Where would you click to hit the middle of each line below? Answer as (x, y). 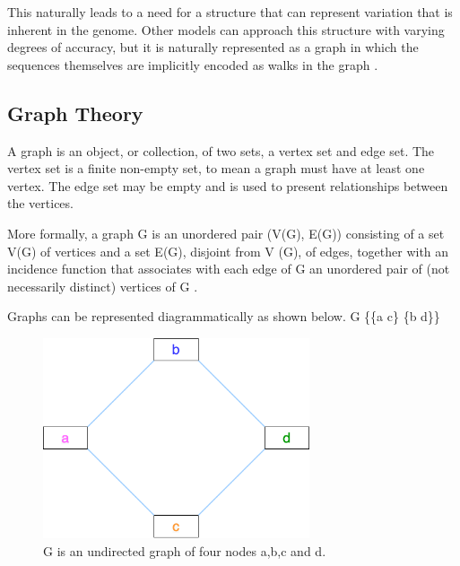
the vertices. (40, 203)
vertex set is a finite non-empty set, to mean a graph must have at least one (216, 168)
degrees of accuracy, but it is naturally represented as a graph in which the (213, 47)
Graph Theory (75, 113)
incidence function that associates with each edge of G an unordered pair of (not (229, 269)
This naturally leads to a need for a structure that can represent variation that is (230, 12)
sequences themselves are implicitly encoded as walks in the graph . (193, 64)
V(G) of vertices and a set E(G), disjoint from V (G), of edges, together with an (228, 251)
